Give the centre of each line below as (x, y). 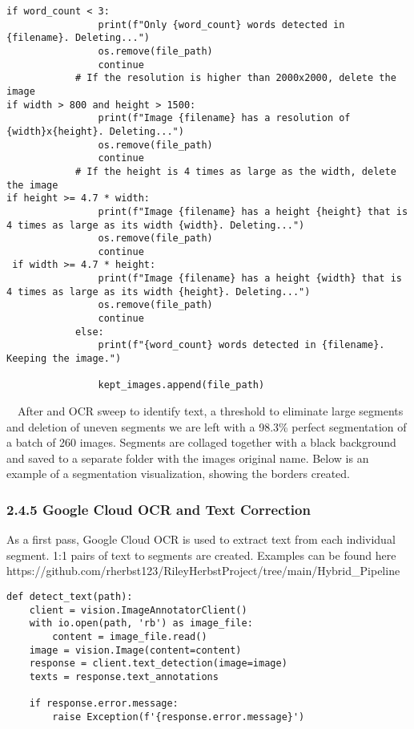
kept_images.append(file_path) (181, 385)
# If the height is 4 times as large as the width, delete (235, 171)
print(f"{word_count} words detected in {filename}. (241, 345)
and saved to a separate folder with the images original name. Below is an (188, 458)
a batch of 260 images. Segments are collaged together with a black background (201, 442)
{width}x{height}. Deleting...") (95, 131)
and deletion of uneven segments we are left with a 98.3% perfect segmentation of (207, 426)
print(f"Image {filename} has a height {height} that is (253, 211)
